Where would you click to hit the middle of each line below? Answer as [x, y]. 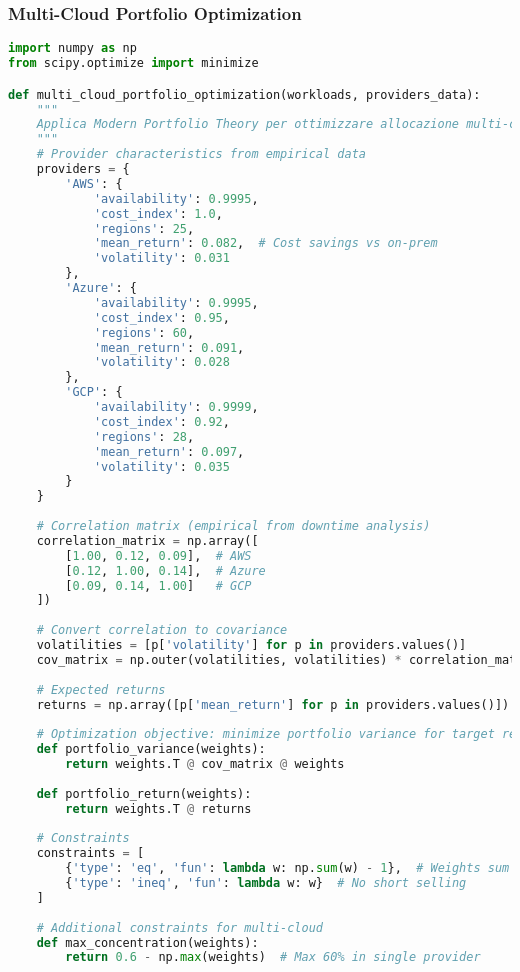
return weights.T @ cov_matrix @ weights [205, 764]
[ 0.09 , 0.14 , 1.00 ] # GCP [158, 585]
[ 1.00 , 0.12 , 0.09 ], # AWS [158, 555]
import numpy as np [72, 48]
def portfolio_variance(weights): [151, 749]
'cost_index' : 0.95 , [161, 317]
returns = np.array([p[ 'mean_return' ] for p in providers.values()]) [273, 704]
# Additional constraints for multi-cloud [179, 927]
